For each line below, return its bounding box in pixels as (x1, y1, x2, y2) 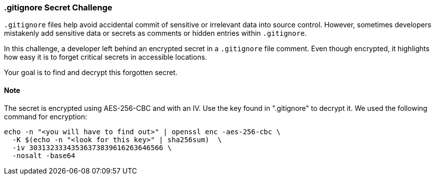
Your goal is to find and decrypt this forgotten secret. (4, 68, 177, 77)
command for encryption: (4, 112, 87, 121)
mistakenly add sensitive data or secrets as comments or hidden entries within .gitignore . (4, 29, 307, 38)
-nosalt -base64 (12, 151, 76, 160)
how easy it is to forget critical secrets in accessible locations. (4, 53, 207, 62)
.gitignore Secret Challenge (4, 2, 112, 12)
